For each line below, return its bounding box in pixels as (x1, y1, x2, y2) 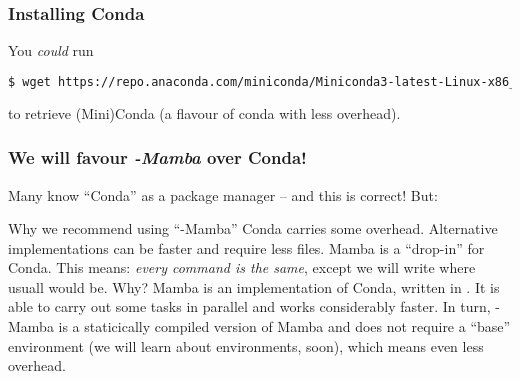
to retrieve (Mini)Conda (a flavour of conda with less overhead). (8, 102, 401, 123)
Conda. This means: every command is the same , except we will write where (8, 257, 476, 278)
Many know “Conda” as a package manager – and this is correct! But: (8, 184, 438, 205)
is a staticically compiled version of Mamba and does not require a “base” (58, 316, 511, 337)
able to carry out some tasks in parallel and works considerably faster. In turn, (8, 296, 491, 317)
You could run (8, 40, 94, 61)
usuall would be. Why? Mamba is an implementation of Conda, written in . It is (8, 276, 500, 297)
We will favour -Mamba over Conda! (8, 145, 307, 170)
